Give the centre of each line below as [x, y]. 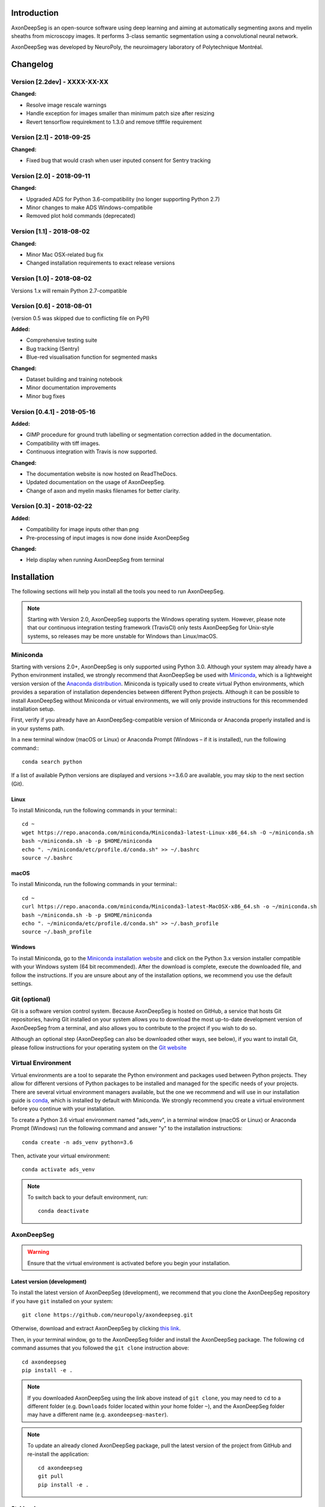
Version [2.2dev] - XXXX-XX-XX [60, 82]
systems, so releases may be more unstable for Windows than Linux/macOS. [122, 636]
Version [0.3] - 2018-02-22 [52, 506]
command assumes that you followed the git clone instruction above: [100, 1348]
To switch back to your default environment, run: [88, 1197]
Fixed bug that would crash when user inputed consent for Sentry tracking [118, 160]
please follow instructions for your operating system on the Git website [99, 1047]
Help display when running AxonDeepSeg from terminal [95, 560]
